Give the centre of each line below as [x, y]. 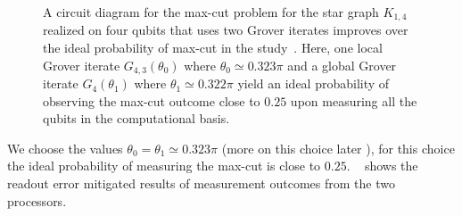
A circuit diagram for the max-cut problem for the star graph [211, 12]
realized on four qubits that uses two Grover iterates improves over [226, 30]
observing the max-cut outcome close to [152, 100]
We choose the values [65, 148]
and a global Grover [342, 65]
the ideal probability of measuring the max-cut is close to [164, 166]
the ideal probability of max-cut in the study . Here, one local [213, 48]
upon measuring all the [354, 100]
